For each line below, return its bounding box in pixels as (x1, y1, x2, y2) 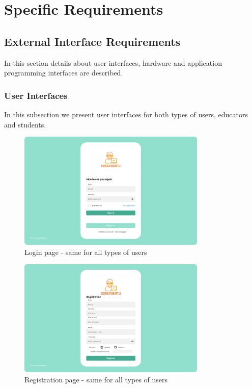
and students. (4, 119, 46, 130)
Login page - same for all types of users (24, 246, 147, 257)
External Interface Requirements (4, 33, 181, 49)
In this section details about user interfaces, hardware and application (4, 57, 222, 68)
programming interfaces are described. (4, 67, 123, 78)
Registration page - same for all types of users (24, 374, 168, 384)
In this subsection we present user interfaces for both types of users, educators (4, 109, 248, 119)
